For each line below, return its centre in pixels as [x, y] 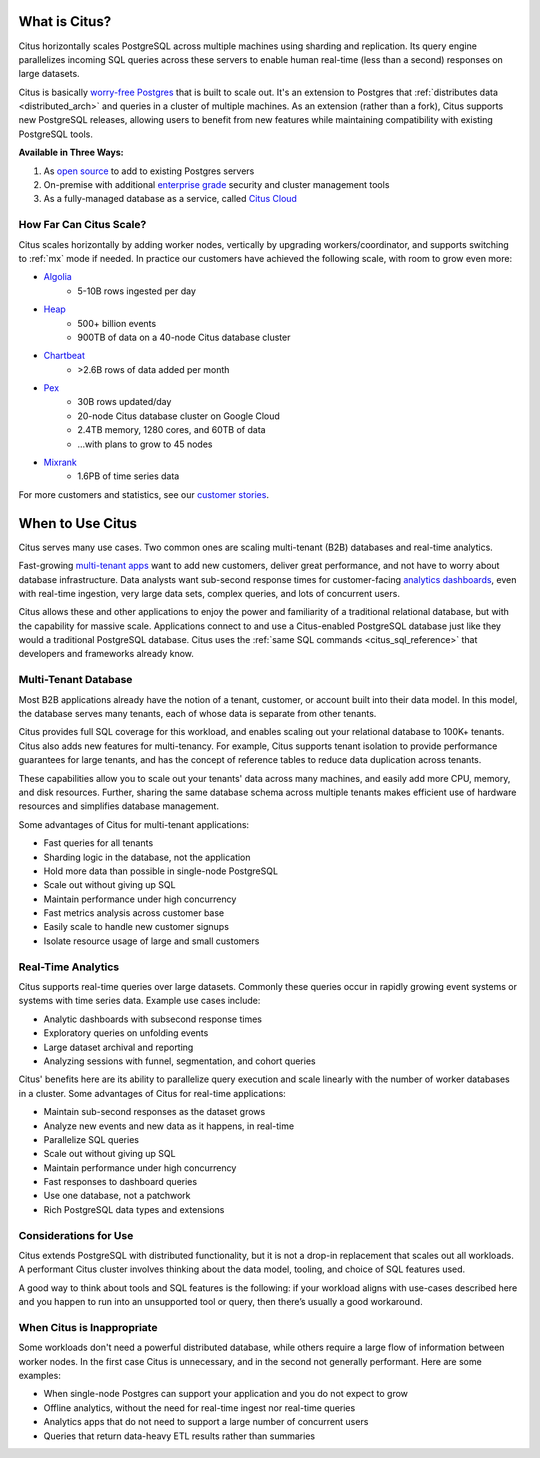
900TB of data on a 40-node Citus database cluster [184, 337]
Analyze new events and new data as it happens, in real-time [169, 1126]
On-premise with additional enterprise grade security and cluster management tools [216, 185]
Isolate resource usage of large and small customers [151, 941]
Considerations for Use [76, 1235]
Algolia [57, 277]
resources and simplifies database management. [119, 806]
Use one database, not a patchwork [117, 1196]
